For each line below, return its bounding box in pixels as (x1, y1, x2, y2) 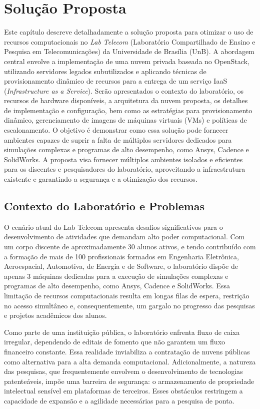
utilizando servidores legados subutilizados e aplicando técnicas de (4, 66, 206, 76)
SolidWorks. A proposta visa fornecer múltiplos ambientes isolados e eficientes (4, 154, 243, 164)
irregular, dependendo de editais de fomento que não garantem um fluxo (4, 336, 225, 347)
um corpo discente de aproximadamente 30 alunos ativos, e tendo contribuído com (4, 241, 256, 252)
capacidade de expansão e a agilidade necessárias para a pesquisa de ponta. (4, 395, 234, 405)
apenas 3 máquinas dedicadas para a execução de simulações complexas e (4, 270, 228, 281)
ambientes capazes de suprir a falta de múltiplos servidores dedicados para (4, 134, 232, 145)
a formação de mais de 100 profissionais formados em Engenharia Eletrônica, (4, 251, 239, 261)
